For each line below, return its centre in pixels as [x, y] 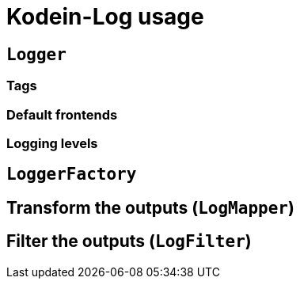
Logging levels [52, 143]
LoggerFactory [72, 175]
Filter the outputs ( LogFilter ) [129, 241]
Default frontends [62, 114]
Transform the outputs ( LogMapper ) [150, 207]
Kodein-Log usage [105, 17]
